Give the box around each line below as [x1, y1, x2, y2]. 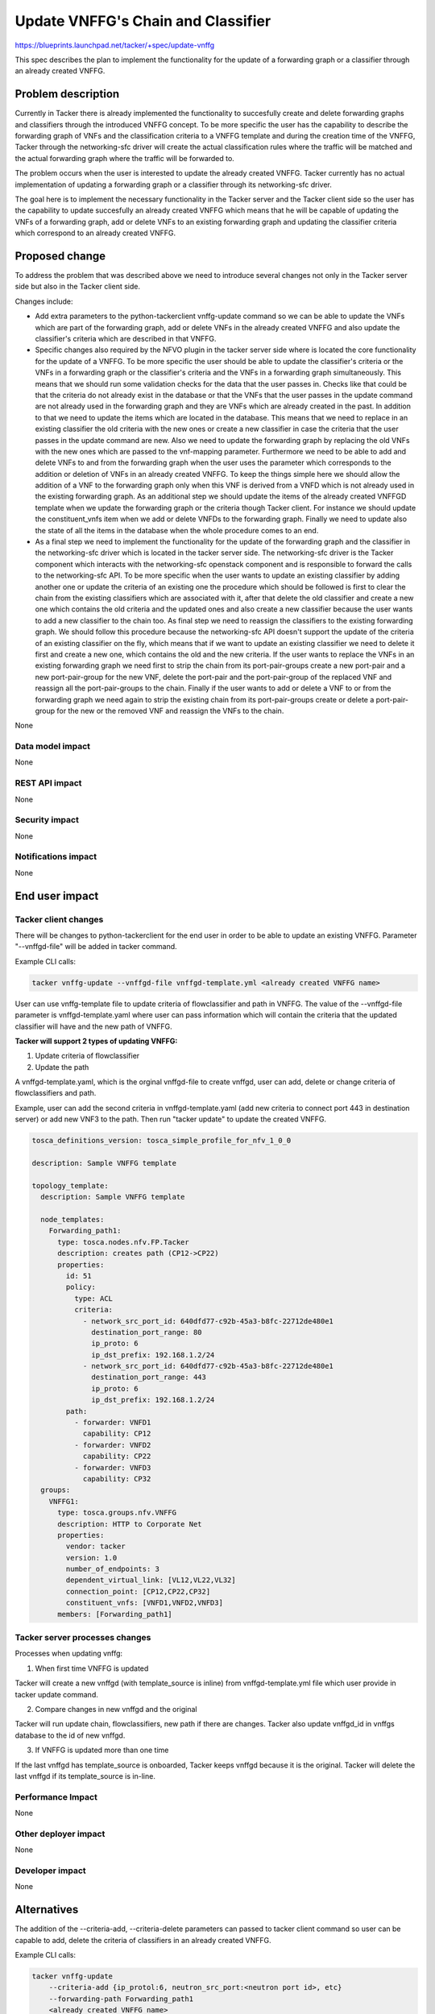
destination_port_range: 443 [91, 1373, 207, 1382]
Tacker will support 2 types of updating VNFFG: [14, 1036, 178, 1046]
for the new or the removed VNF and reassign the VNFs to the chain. [56, 706, 284, 715]
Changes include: [14, 296, 73, 306]
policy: [65, 1283, 97, 1292]
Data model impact [14, 741, 91, 752]
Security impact [14, 814, 80, 826]
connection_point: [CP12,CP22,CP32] [65, 1587, 211, 1596]
